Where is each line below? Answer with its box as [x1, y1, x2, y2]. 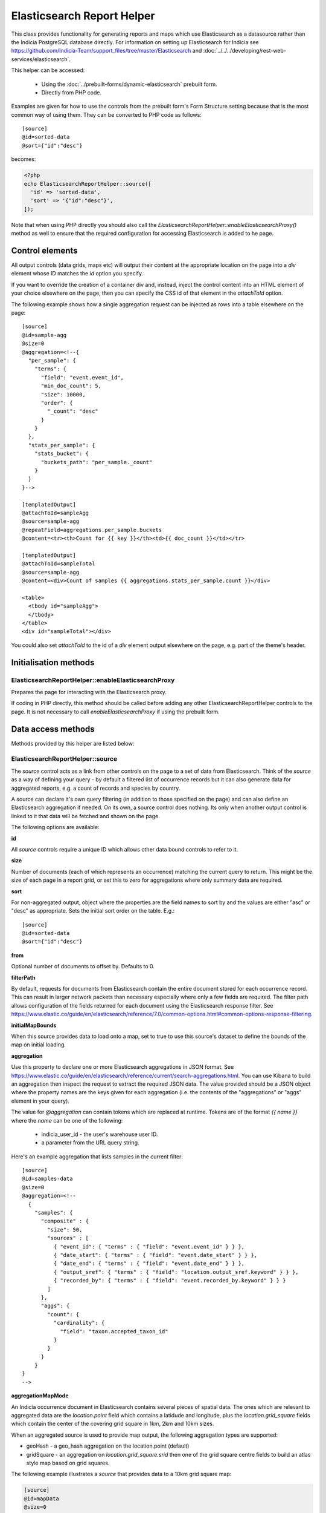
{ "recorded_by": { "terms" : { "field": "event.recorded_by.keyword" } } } [53, 1277, 286, 1284]
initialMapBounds [11, 1022, 57, 1029]
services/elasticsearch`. [11, 55, 71, 63]
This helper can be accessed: [11, 67, 85, 74]
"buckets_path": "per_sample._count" [40, 459, 153, 465]
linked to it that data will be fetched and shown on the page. [11, 812, 160, 819]
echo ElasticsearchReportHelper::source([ [24, 180, 152, 187]
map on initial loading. [11, 1041, 66, 1048]
